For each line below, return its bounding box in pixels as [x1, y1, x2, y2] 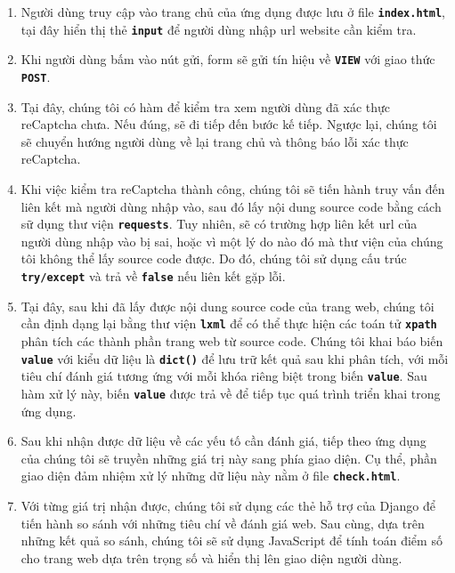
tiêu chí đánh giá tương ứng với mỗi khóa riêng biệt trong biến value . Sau [20, 367, 427, 385]
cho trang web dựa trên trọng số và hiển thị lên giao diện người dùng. [20, 548, 402, 567]
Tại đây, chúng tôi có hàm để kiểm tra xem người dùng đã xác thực [20, 97, 390, 116]
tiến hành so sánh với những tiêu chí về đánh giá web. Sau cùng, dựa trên [20, 513, 425, 532]
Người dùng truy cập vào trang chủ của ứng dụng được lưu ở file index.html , [20, 3, 445, 20]
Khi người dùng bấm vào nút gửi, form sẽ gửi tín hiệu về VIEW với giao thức [20, 50, 435, 69]
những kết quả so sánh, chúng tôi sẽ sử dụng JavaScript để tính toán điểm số [20, 531, 443, 550]
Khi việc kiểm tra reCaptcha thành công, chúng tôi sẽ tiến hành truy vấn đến [20, 180, 445, 198]
